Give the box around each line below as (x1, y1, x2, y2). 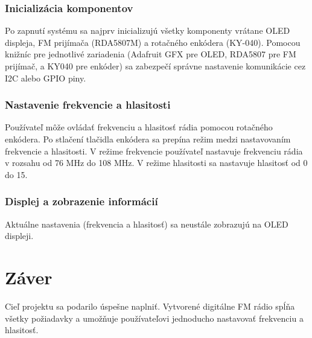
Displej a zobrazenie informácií (5, 194, 158, 209)
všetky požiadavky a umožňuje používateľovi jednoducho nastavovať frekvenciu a (5, 311, 304, 324)
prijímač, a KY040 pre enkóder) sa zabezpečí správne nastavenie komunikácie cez (5, 60, 306, 72)
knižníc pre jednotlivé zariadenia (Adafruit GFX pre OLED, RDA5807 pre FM (5, 48, 296, 60)
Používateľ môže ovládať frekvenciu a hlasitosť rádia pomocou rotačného (5, 121, 273, 133)
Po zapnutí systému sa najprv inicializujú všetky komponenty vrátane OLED (5, 24, 290, 37)
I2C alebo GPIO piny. (5, 71, 86, 84)
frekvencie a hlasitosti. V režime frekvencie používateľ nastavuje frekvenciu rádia (5, 144, 303, 157)
